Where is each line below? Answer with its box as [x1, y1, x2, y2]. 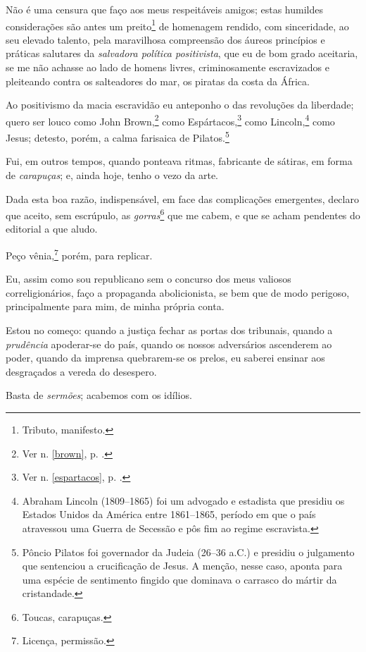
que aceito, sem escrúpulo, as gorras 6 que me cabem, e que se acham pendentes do [6, 206, 360, 222]
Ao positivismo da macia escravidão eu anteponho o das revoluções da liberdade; [6, 97, 354, 112]
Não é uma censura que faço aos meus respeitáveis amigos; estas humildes [6, 2, 324, 16]
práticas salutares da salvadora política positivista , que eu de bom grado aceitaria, [6, 46, 358, 61]
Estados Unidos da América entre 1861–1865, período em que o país [22, 507, 316, 522]
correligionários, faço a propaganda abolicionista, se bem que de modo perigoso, [6, 285, 350, 300]
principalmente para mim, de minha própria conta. [6, 299, 225, 314]
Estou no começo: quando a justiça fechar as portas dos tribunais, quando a [6, 322, 333, 337]
